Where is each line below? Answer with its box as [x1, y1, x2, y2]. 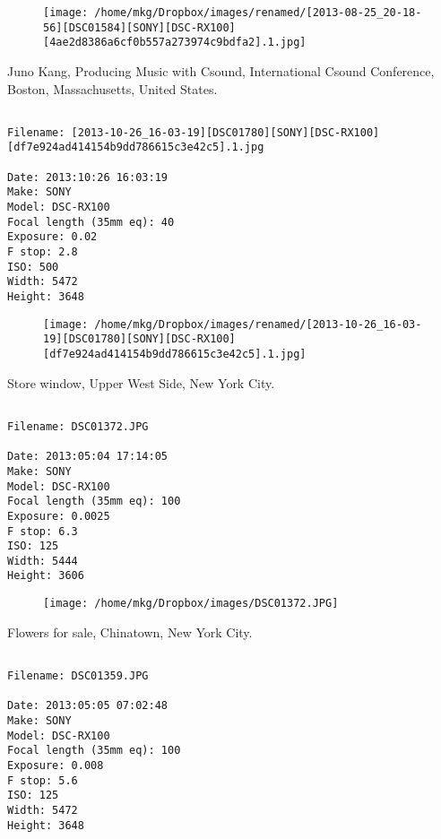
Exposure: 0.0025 [7, 509, 110, 523]
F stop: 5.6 [7, 774, 78, 787]
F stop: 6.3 [7, 524, 78, 538]
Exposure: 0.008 [7, 758, 104, 772]
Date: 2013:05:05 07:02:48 [7, 699, 168, 713]
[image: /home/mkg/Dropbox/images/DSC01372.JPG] [43, 597, 339, 610]
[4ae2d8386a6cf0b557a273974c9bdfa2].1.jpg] [43, 36, 307, 49]
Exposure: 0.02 [7, 230, 98, 244]
